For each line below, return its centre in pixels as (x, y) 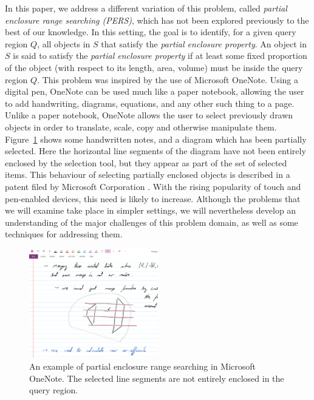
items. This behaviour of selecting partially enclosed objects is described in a (148, 175)
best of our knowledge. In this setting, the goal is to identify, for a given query (151, 32)
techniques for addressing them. (64, 234)
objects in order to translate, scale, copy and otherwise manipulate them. (141, 127)
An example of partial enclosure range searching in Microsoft (142, 366)
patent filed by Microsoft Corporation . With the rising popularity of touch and (153, 186)
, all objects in (64, 43)
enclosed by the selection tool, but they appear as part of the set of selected (146, 162)
